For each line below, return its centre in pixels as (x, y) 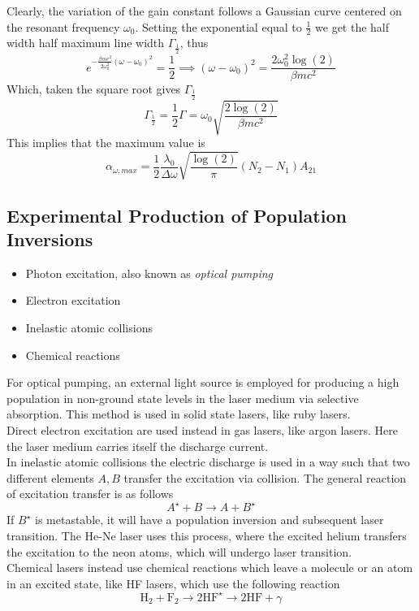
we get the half (352, 26)
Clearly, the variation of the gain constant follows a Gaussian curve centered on (204, 11)
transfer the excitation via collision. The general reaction (265, 477)
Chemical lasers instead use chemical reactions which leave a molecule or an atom (210, 568)
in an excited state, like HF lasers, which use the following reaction (173, 583)
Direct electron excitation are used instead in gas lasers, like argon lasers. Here (203, 429)
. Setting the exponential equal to (218, 26)
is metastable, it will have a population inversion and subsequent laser (209, 520)
